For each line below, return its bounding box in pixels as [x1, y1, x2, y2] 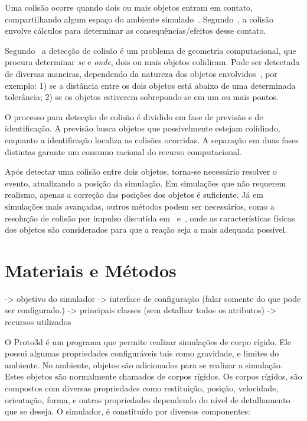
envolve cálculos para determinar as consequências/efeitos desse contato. [5, 24, 266, 37]
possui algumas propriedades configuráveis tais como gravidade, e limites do [5, 347, 279, 359]
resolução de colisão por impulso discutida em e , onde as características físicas [5, 211, 295, 224]
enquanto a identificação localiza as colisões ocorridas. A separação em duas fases [5, 133, 299, 146]
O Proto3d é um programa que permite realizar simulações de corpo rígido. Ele [5, 335, 292, 348]
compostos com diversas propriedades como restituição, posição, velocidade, [5, 381, 279, 394]
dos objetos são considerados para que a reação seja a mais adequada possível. [5, 223, 288, 236]
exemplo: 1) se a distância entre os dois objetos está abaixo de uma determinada [5, 79, 296, 91]
